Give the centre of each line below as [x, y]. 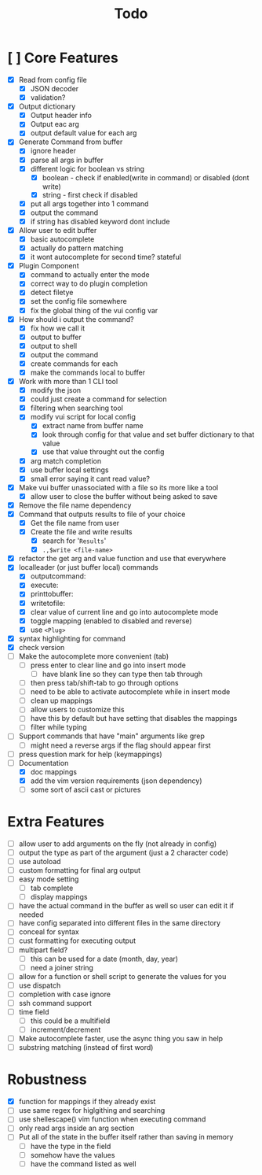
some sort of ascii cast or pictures [86, 789]
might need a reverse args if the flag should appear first [120, 745]
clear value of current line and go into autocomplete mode [124, 612]
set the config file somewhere [78, 301]
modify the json [56, 390]
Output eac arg [55, 124]
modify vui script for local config [83, 417]
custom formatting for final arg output [80, 870]
